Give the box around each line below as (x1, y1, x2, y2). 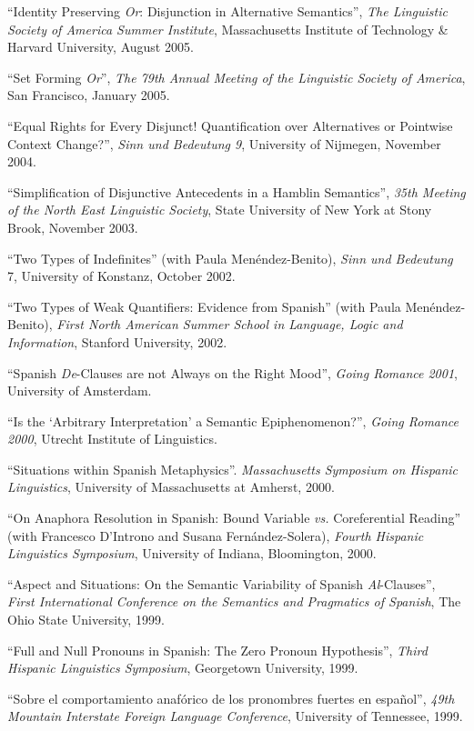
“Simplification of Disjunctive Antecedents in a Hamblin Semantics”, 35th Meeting (7, 182, 466, 201)
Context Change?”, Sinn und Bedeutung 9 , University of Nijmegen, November (7, 134, 441, 153)
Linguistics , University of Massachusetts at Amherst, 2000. (7, 477, 335, 496)
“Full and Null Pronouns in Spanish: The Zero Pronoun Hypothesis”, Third (7, 640, 428, 659)
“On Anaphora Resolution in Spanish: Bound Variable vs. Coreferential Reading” (7, 508, 461, 527)
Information (7, 332, 75, 351)
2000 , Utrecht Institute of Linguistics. (7, 429, 217, 448)
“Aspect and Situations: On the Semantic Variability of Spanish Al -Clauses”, (7, 574, 436, 593)
